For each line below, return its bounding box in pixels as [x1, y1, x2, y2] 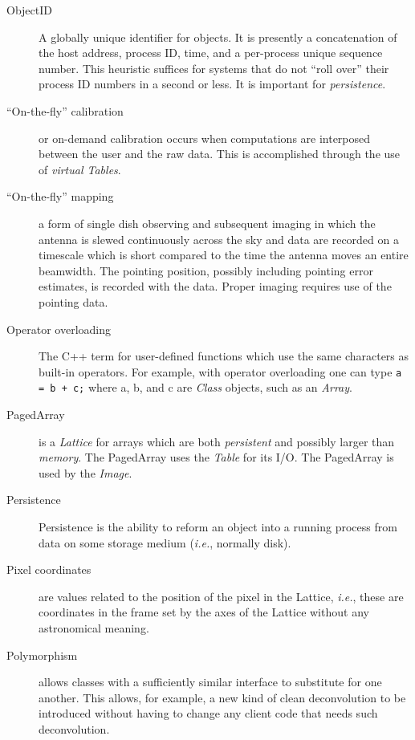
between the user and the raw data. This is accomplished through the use [39, 145, 401, 162]
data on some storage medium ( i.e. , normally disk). [39, 534, 291, 551]
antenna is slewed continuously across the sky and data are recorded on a [39, 230, 399, 247]
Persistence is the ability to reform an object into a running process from [39, 518, 397, 535]
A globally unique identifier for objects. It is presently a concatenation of [39, 28, 397, 45]
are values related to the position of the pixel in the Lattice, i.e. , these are [39, 588, 404, 604]
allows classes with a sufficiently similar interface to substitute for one [39, 673, 382, 690]
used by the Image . [39, 464, 132, 481]
